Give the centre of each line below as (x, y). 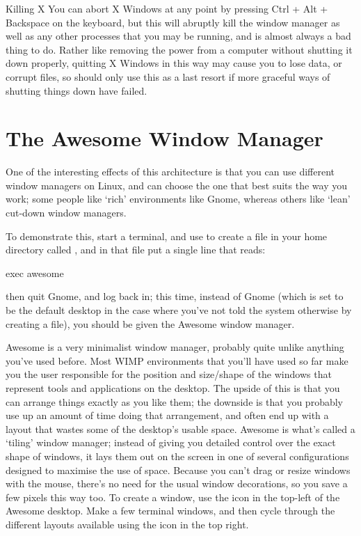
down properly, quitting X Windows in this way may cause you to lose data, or (174, 63)
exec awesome (35, 273)
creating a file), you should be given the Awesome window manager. (150, 323)
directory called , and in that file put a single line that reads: (136, 250)
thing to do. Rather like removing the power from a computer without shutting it (179, 49)
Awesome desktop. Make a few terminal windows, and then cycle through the (170, 511)
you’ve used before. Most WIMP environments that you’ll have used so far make (177, 360)
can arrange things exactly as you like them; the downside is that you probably (174, 401)
